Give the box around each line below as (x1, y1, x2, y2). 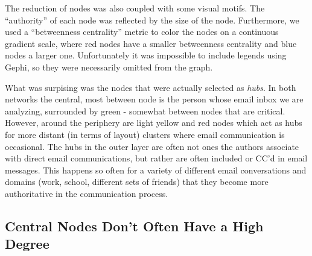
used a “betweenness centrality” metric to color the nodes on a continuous (5, 25, 279, 38)
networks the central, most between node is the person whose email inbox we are (5, 93, 304, 105)
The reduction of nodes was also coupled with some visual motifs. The (5, 2, 265, 14)
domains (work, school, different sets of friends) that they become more (5, 175, 269, 188)
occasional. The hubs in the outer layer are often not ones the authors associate (5, 140, 299, 152)
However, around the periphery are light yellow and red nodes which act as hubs (5, 116, 302, 129)
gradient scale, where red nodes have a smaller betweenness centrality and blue (5, 37, 297, 49)
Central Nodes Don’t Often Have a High (5, 216, 264, 235)
